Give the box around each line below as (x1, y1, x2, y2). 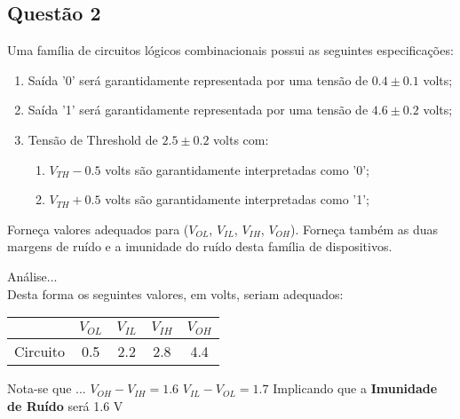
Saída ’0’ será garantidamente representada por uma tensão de (28, 70, 369, 89)
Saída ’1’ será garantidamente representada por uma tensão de (28, 100, 369, 119)
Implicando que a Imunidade (273, 379, 438, 398)
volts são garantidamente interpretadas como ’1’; (105, 190, 369, 209)
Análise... (7, 266, 58, 285)
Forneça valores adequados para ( (7, 219, 189, 238)
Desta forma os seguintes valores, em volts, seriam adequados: (7, 284, 344, 303)
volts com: (213, 130, 269, 148)
